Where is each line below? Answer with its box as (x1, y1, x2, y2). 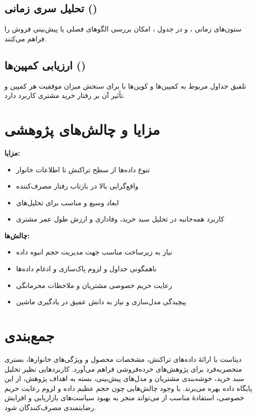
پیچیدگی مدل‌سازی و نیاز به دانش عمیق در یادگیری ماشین (16, 296, 186, 307)
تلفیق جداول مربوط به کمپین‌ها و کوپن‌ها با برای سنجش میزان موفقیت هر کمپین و (4, 80, 246, 91)
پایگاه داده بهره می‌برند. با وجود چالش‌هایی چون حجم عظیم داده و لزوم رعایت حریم (4, 383, 253, 393)
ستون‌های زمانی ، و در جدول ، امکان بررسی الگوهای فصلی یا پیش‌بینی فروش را (4, 24, 242, 34)
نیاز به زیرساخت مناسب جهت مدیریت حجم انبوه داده (16, 247, 173, 257)
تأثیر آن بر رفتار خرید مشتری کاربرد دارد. (4, 90, 125, 100)
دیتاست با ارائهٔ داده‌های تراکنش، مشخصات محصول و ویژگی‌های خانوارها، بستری (4, 353, 242, 364)
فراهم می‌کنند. (4, 33, 47, 43)
